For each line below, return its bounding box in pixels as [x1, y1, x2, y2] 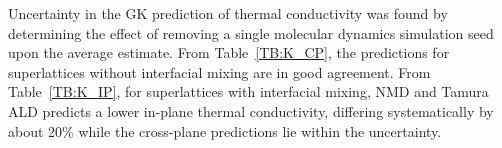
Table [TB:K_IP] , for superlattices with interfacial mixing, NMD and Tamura [8, 81, 489, 102]
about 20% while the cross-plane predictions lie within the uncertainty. [8, 120, 442, 141]
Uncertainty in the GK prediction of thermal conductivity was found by [8, 3, 448, 23]
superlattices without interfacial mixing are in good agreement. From [8, 61, 431, 82]
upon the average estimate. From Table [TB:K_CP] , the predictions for [8, 42, 450, 63]
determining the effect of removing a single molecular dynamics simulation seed [8, 22, 494, 43]
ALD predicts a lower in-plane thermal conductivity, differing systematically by [8, 100, 494, 121]
